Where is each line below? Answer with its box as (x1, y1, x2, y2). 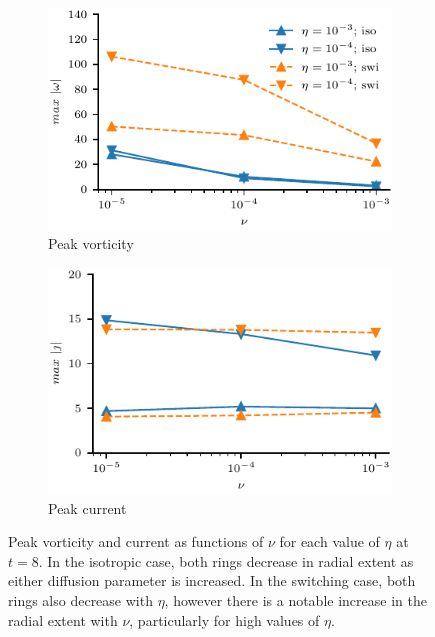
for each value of (279, 531, 380, 552)
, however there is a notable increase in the (164, 589, 427, 610)
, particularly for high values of (129, 609, 320, 630)
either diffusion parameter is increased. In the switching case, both (8, 570, 416, 591)
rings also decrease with (8, 589, 153, 610)
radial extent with (8, 609, 118, 630)
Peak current (48, 497, 127, 518)
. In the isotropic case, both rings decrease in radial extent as (38, 550, 414, 571)
